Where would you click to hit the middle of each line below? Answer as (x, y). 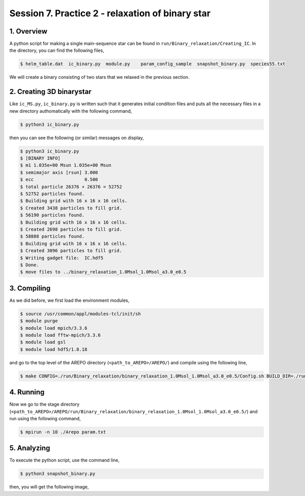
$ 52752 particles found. (52, 194)
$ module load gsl (43, 342)
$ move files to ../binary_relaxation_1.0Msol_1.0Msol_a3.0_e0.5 (103, 272)
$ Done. (29, 265)
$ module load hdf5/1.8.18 (54, 349)
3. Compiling (30, 288)
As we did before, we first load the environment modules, (69, 300)
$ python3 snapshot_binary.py (58, 474)
